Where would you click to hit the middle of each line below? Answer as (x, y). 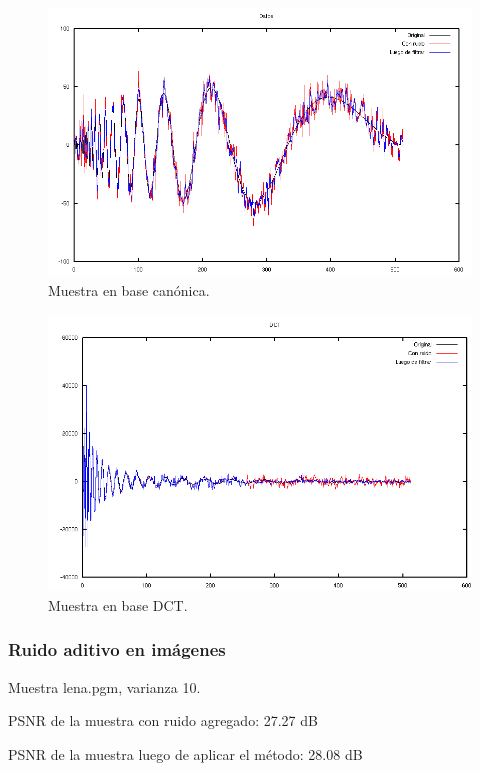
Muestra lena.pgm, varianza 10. (104, 686)
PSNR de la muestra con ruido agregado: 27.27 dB (163, 720)
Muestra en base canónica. (129, 290)
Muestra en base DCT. (118, 604)
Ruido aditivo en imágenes (117, 649)
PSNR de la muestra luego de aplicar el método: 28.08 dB (185, 753)
